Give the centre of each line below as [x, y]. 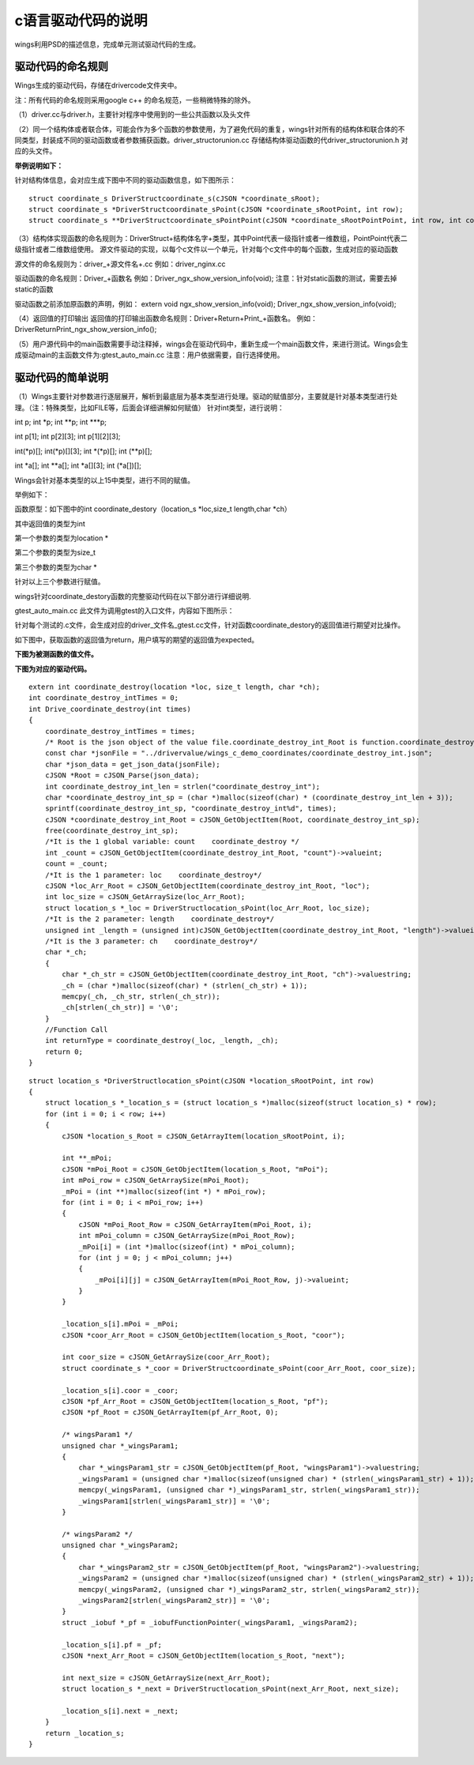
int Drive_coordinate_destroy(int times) [110, 709]
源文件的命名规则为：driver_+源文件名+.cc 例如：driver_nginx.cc [120, 264]
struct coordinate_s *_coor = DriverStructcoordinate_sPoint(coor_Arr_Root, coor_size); [239, 1368]
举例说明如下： [39, 165]
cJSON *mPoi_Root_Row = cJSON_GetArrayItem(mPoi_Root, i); [195, 1224]
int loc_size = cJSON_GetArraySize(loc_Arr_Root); [145, 897]
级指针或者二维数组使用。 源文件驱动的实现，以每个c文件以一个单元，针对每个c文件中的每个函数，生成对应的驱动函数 [206, 250]
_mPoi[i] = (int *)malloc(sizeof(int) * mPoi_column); [187, 1247]
